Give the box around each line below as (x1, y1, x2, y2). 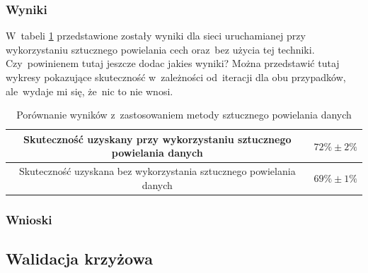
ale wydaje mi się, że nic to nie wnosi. (6, 83, 173, 98)
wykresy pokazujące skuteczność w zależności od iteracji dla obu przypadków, (6, 70, 346, 84)
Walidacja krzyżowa (6, 248, 153, 269)
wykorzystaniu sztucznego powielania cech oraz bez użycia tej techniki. (6, 42, 315, 56)
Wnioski (6, 210, 52, 228)
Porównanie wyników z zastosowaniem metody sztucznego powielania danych (16, 107, 352, 122)
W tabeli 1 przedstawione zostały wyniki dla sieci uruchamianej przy (6, 28, 306, 43)
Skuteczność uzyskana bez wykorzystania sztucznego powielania (18, 164, 296, 178)
